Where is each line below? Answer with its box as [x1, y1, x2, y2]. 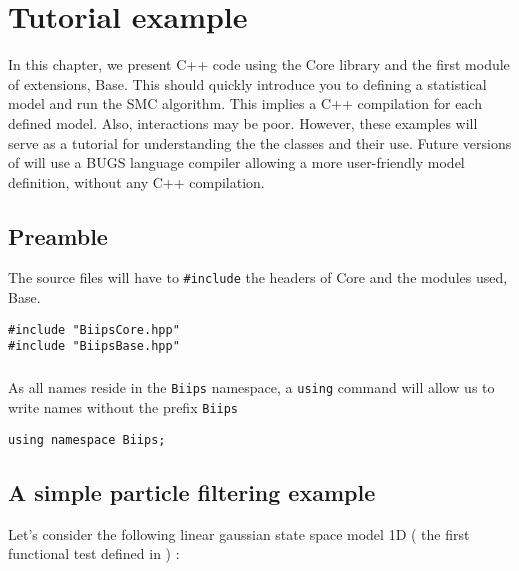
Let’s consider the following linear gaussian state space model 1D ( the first [8, 523, 470, 544]
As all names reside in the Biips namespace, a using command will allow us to [8, 377, 495, 398]
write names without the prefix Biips [8, 397, 239, 418]
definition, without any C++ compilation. [8, 171, 265, 192]
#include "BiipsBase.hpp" [8, 339, 180, 354]
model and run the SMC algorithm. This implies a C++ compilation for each [8, 93, 482, 114]
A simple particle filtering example [8, 476, 376, 507]
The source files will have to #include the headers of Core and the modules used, [8, 267, 508, 288]
